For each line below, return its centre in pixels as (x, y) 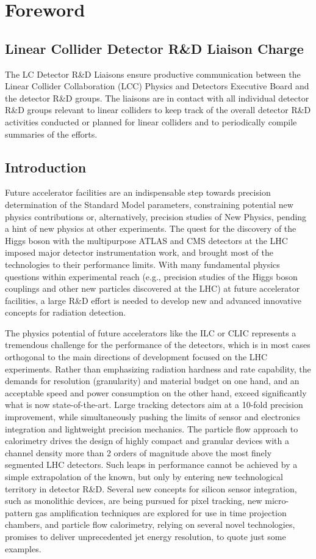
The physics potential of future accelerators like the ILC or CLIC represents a (151, 332)
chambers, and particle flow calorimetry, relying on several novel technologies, (150, 524)
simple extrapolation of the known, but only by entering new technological (144, 476)
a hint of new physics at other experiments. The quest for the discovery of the (151, 228)
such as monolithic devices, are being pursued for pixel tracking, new (134, 501)
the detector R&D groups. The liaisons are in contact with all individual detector (157, 98)
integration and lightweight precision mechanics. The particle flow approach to (152, 428)
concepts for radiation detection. (66, 312)
